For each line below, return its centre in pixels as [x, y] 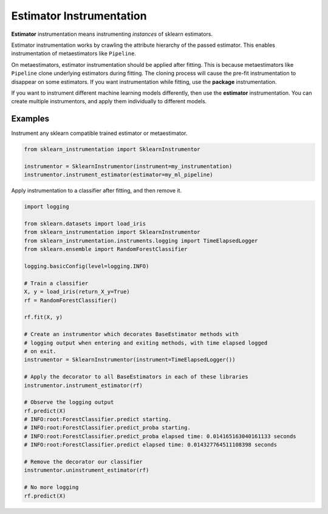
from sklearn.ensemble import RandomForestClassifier [106, 249]
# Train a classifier [56, 283]
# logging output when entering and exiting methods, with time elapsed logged [146, 343]
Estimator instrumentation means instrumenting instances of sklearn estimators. [112, 34]
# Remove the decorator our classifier [83, 462]
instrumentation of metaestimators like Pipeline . [74, 53]
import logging [46, 207]
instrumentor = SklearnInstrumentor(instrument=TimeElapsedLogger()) [130, 360]
